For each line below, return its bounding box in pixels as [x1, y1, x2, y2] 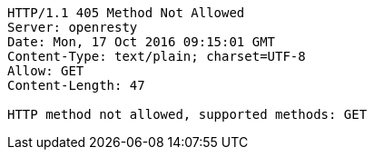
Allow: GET [7, 64, 84, 78]
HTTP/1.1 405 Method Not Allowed [7, 5, 245, 20]
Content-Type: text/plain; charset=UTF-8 [7, 49, 306, 64]
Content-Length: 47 [7, 78, 145, 93]
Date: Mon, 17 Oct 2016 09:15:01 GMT [7, 34, 276, 49]
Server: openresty [7, 20, 138, 34]
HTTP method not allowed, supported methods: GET [7, 107, 368, 122]
